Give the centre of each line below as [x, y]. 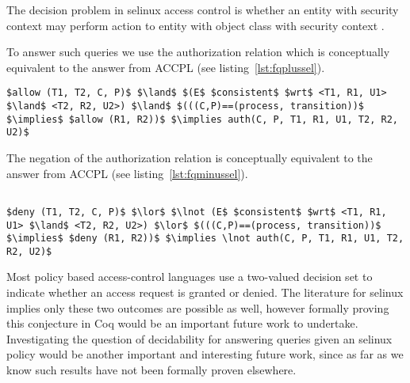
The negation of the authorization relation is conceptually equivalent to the [190, 157]
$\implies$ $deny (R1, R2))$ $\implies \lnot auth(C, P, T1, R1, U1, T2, [205, 239]
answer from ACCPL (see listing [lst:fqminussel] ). [127, 173]
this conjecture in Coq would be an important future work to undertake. [182, 323]
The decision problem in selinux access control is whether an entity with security [203, 9]
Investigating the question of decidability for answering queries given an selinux [199, 338]
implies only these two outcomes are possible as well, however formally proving [198, 307]
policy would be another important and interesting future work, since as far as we [205, 354]
